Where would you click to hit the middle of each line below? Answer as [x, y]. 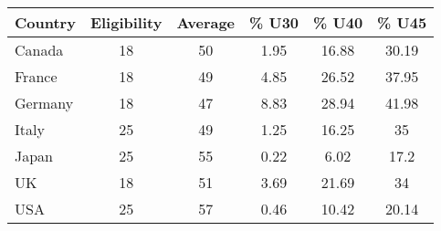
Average [206, 22]
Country [45, 22]
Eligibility [126, 22]
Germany [44, 103]
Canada [39, 50]
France [36, 76]
